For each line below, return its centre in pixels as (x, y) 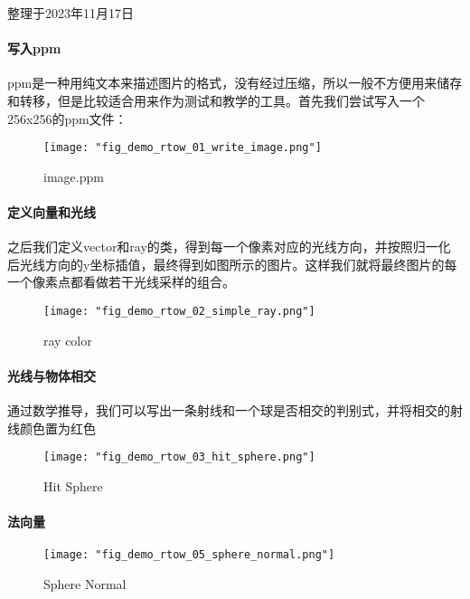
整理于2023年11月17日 (70, 13)
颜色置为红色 (57, 428)
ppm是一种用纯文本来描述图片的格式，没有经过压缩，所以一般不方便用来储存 (235, 83)
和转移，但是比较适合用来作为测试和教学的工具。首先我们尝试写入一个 (216, 100)
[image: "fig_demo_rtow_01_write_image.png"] (183, 148)
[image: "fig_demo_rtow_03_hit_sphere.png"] (179, 457)
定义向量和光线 (52, 212)
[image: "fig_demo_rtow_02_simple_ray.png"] (179, 311)
